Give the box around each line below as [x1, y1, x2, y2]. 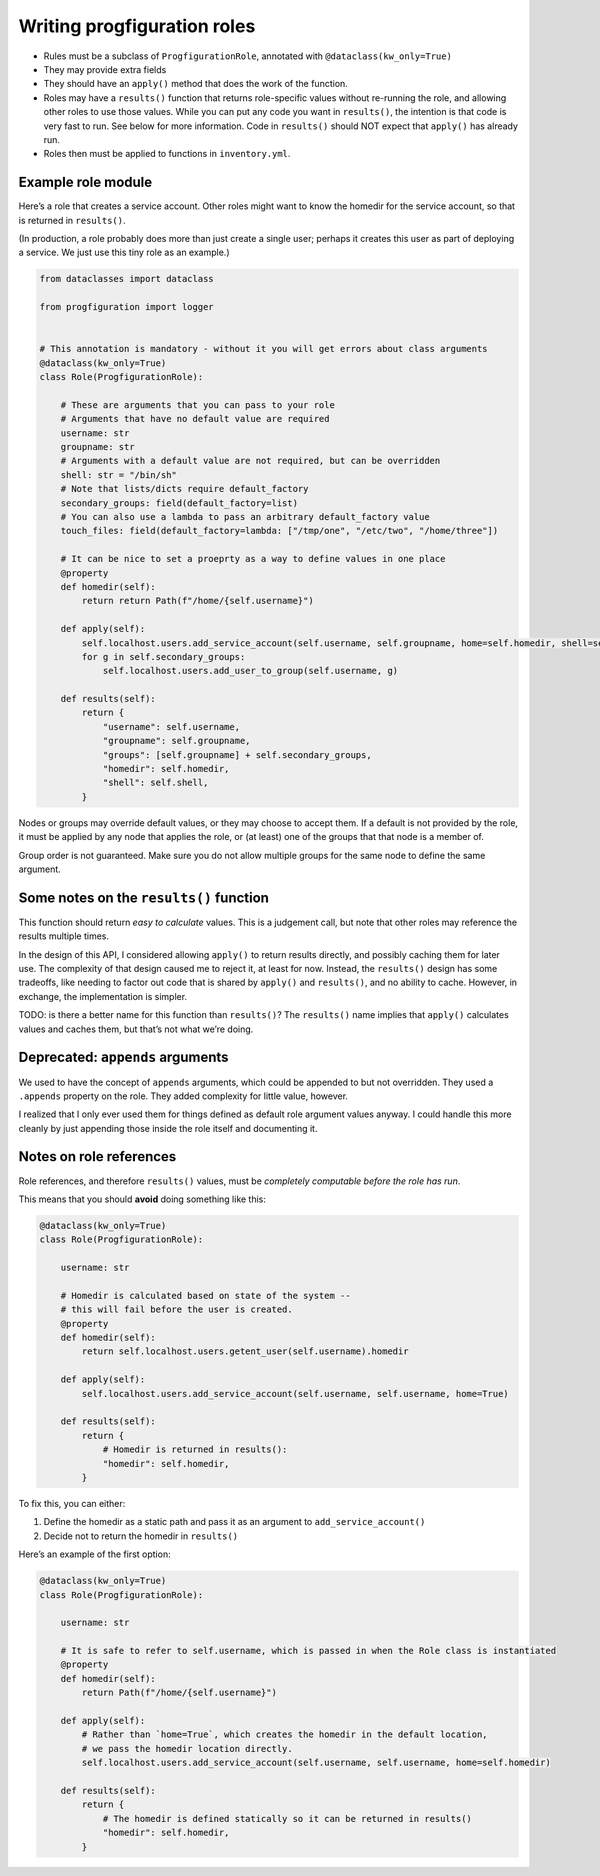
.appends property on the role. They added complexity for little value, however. [18, 1090, 349, 1102]
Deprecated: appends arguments [18, 1049, 229, 1066]
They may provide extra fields [43, 63, 167, 75]
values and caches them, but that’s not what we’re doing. [18, 1023, 254, 1035]
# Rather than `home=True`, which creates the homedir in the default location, [81, 1729, 489, 1740]
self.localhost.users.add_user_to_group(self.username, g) [102, 665, 399, 677]
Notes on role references [18, 1148, 177, 1165]
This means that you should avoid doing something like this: [18, 1193, 267, 1205]
